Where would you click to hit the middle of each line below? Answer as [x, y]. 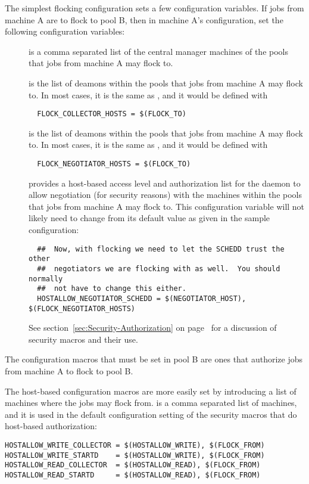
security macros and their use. [83, 339]
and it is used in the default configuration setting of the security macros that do [151, 414]
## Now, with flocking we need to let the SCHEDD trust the [161, 249]
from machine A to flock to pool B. [69, 371]
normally [46, 279]
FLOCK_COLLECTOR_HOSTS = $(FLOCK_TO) [112, 114]
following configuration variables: [65, 31]
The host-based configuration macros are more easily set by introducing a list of [151, 391]
